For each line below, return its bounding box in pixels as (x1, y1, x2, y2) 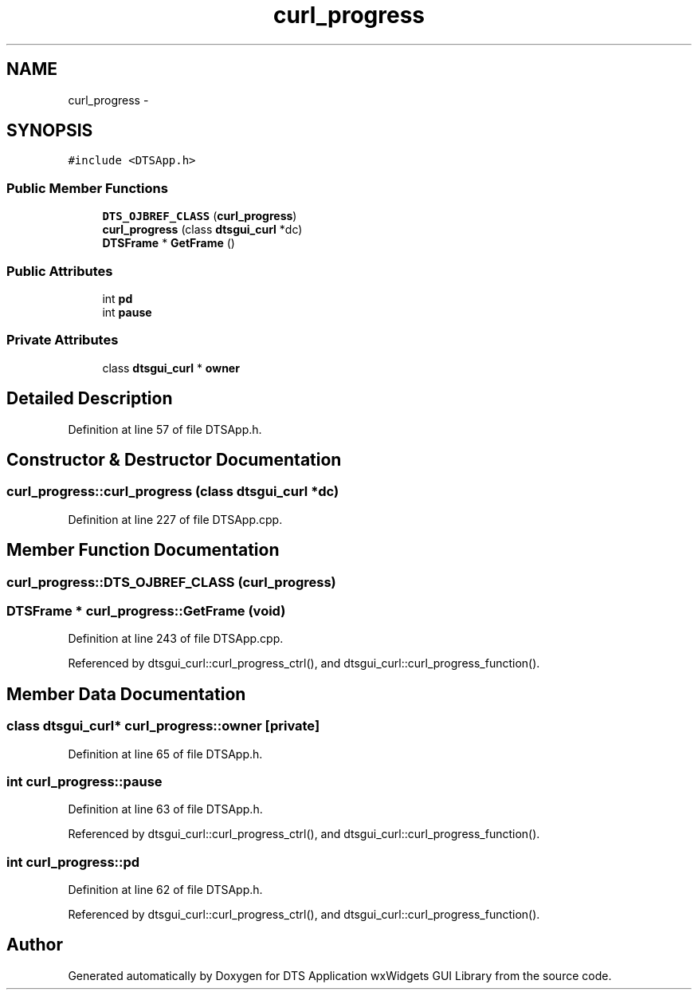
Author (6, 935, 63, 955)
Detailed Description (6, 388, 173, 409)
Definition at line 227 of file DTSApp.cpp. (68, 512, 283, 526)
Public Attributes (6, 262, 113, 279)
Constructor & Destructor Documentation (6, 449, 342, 470)
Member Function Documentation (6, 540, 280, 561)
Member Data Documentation (6, 683, 246, 704)
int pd (102, 291, 133, 305)
